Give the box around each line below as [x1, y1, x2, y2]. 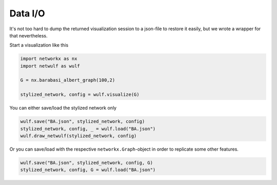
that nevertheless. [9, 32, 48, 38]
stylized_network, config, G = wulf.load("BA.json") [20, 167, 156, 173]
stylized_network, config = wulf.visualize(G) [20, 92, 140, 97]
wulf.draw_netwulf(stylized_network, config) [20, 133, 137, 139]
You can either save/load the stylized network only [9, 105, 117, 111]
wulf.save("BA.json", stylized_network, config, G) [20, 159, 153, 166]
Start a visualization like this [9, 42, 69, 48]
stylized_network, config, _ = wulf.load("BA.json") [20, 126, 156, 132]
